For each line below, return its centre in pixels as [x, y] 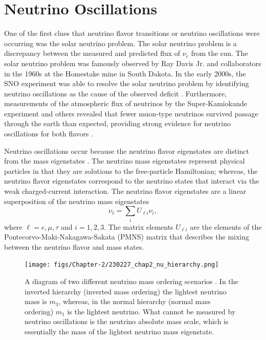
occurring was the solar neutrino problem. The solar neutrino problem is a [120, 43]
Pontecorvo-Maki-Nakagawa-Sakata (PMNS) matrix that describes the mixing [127, 237]
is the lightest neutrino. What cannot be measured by [151, 311]
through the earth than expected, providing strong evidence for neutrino [117, 123]
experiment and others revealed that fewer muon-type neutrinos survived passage [131, 113]
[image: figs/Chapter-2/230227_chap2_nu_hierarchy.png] [122, 265]
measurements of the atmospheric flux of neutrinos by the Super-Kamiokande [126, 103]
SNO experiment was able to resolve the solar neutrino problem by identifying [127, 83]
